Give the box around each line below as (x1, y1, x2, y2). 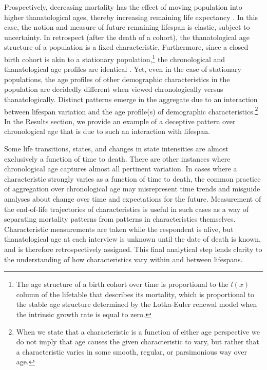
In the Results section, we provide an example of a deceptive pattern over (4, 115, 236, 126)
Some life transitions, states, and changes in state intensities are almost (4, 143, 228, 154)
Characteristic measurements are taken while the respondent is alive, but (4, 223, 234, 234)
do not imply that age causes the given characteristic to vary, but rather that (16, 336, 259, 347)
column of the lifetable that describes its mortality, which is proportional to (16, 288, 255, 299)
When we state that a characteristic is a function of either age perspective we (16, 326, 260, 337)
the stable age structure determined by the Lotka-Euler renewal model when (16, 299, 257, 309)
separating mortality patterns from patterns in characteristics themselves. (4, 213, 236, 224)
